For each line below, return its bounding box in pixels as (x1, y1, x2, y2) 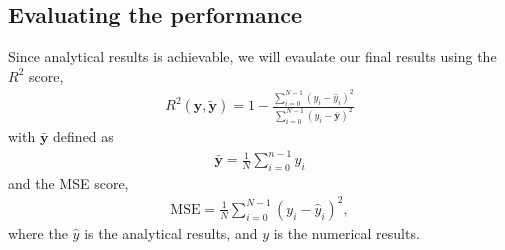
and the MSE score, (8, 172, 129, 193)
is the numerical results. (273, 223, 420, 243)
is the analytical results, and (84, 223, 258, 243)
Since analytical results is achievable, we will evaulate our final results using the (8, 46, 497, 67)
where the (8, 223, 68, 243)
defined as (53, 125, 114, 146)
